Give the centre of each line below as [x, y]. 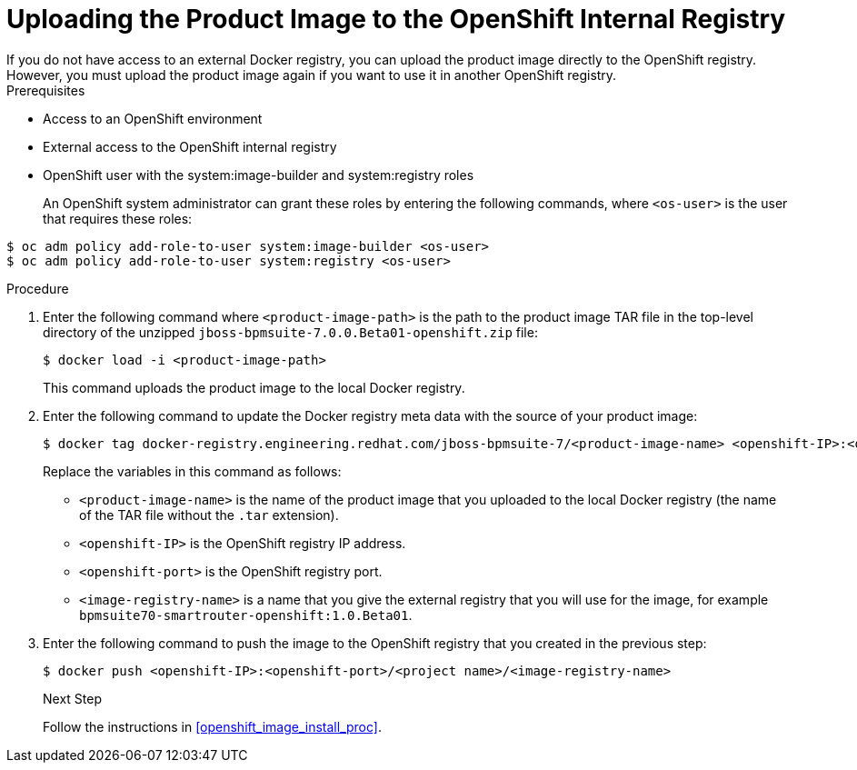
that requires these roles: [118, 218]
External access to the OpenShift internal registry [190, 146]
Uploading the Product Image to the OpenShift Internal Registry [396, 19]
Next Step [72, 698]
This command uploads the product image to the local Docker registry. [254, 387]
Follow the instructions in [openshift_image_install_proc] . [212, 726]
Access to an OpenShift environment [153, 118]
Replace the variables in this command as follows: [192, 471]
